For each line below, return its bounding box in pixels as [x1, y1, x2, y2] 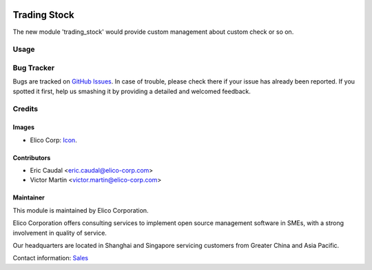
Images [12, 123, 34, 131]
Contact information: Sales [12, 254, 89, 262]
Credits [12, 104, 38, 114]
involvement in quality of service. [12, 229, 107, 237]
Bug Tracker [12, 63, 55, 73]
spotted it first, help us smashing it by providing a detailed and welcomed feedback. [12, 87, 251, 95]
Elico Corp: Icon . [30, 135, 77, 144]
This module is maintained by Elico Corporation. [12, 206, 149, 214]
